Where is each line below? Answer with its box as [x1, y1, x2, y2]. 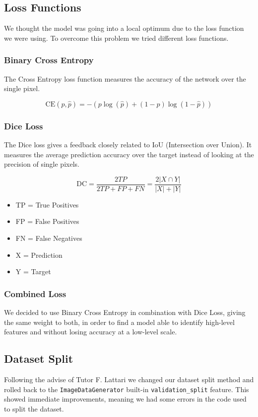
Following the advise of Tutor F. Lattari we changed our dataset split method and [4, 374, 254, 385]
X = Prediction [15, 249, 63, 260]
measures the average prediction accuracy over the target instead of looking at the [4, 149, 254, 159]
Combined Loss [4, 287, 66, 300]
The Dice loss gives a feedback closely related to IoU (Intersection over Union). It [4, 139, 252, 150]
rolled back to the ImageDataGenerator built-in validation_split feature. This [4, 384, 249, 394]
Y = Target [15, 266, 51, 277]
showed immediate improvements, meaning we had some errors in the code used [4, 394, 247, 404]
